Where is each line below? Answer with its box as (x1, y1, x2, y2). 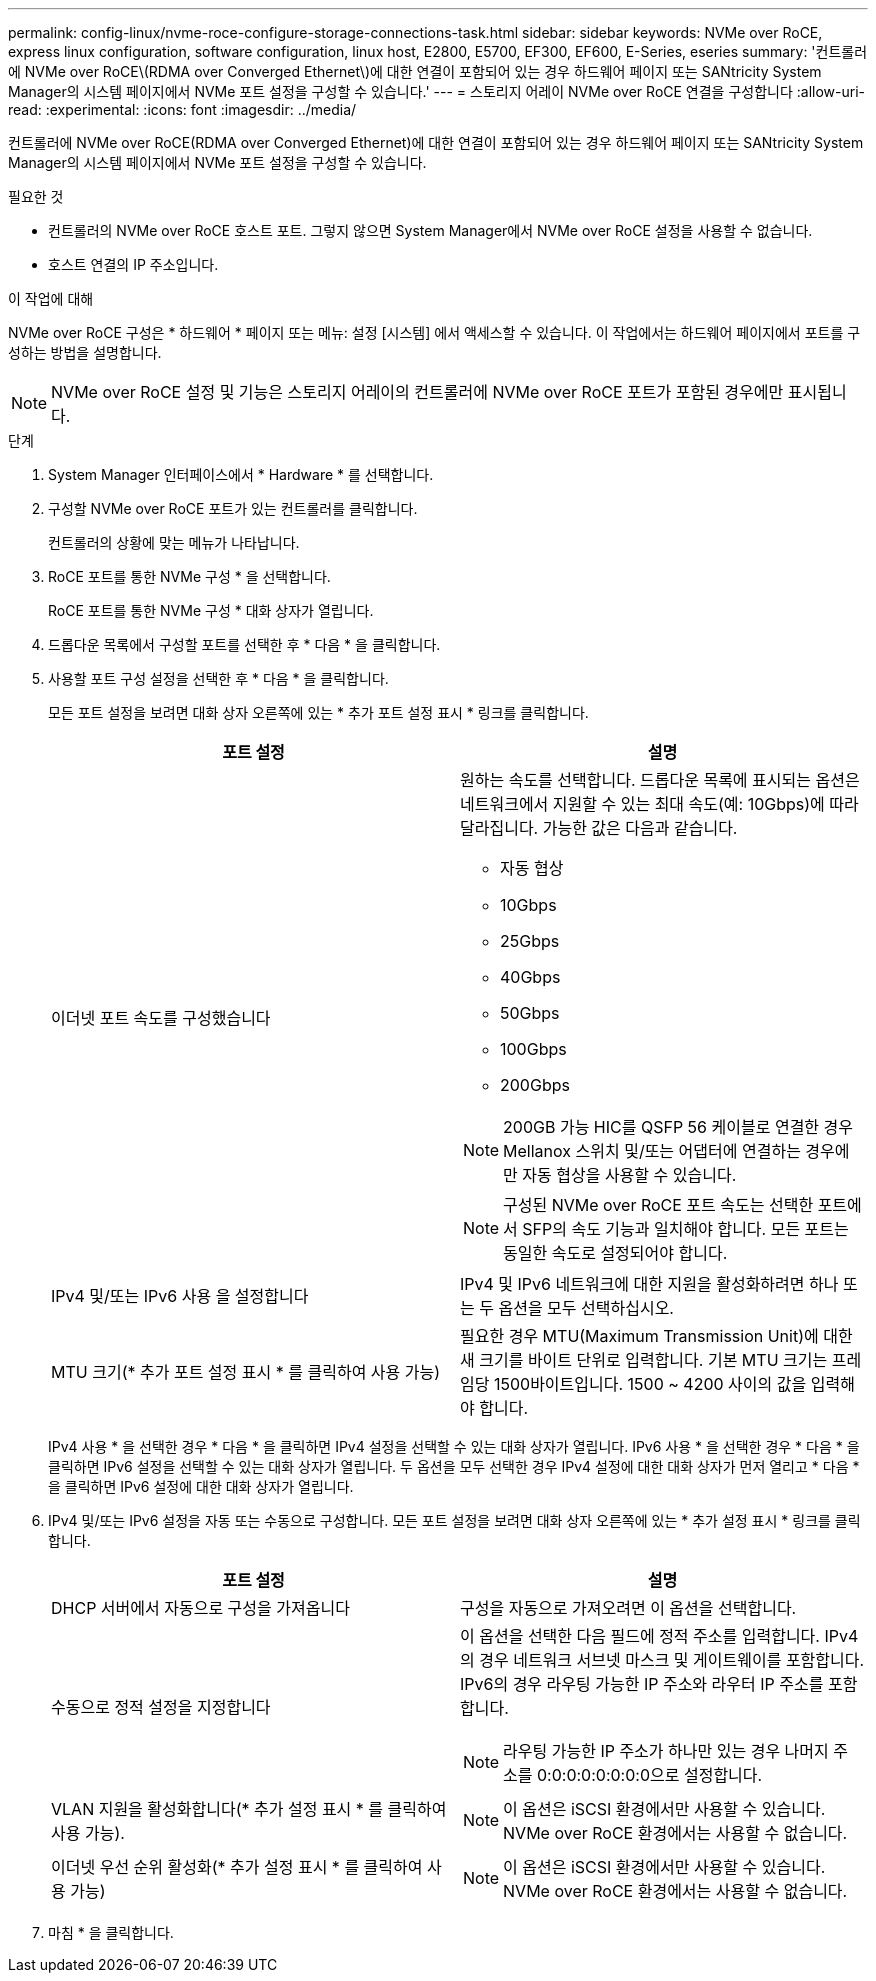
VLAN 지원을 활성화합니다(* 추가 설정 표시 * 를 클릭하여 (51, 1799, 447, 1819)
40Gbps (500, 967, 561, 987)
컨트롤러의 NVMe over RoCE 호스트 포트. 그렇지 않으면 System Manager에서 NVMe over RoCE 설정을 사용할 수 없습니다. (48, 222, 813, 239)
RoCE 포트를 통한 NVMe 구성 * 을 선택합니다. (48, 568, 331, 585)
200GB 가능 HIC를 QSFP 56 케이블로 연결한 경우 (503, 1117, 854, 1137)
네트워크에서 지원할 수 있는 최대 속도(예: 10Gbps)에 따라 (460, 794, 859, 814)
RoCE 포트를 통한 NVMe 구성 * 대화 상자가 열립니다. (48, 602, 374, 619)
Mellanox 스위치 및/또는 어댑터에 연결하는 (503, 1141, 801, 1161)
